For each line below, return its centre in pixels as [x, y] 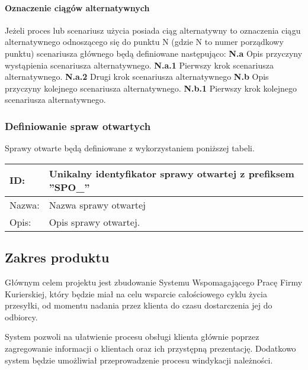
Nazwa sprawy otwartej [97, 205]
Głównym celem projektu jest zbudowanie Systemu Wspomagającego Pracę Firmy [154, 282]
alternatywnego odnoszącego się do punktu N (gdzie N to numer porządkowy [144, 42]
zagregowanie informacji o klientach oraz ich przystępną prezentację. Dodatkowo [150, 348]
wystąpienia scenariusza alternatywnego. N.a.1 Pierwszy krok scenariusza [139, 65]
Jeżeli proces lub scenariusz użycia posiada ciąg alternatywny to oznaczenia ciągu [153, 30]
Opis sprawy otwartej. [94, 222]
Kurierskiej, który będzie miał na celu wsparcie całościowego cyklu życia [136, 293]
